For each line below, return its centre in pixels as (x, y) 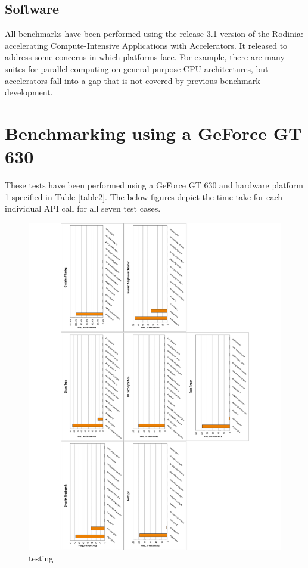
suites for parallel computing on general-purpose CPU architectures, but (137, 68)
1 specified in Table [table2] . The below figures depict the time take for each (144, 196)
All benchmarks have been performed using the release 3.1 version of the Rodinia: (154, 34)
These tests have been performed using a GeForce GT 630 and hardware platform (154, 185)
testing (41, 558)
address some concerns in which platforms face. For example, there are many (145, 57)
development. (29, 92)
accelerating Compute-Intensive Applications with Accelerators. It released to (146, 45)
